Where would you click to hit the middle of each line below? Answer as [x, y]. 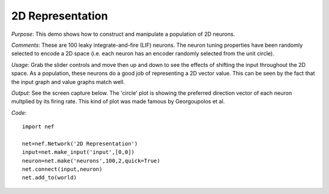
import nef [38, 127]
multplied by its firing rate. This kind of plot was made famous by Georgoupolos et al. [118, 102]
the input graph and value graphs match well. [68, 81]
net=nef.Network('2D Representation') [80, 144]
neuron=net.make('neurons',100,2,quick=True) [91, 161]
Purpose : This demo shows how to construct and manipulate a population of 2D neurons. [123, 34]
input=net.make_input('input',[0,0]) [79, 152]
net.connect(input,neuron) [62, 169]
